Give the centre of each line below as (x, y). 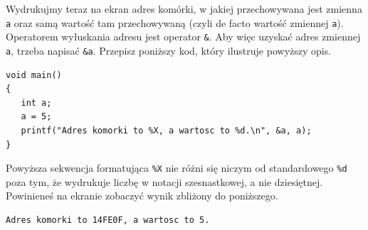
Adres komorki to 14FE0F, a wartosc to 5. (108, 220)
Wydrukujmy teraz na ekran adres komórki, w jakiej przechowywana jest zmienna (184, 9)
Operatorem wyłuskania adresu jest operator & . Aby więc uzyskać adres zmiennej (183, 37)
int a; (36, 103)
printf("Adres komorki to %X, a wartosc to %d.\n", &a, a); (166, 130)
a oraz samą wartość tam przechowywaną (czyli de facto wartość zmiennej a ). (175, 22)
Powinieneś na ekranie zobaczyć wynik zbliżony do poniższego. (142, 196)
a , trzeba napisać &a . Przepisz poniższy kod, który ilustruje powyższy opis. (169, 50)
